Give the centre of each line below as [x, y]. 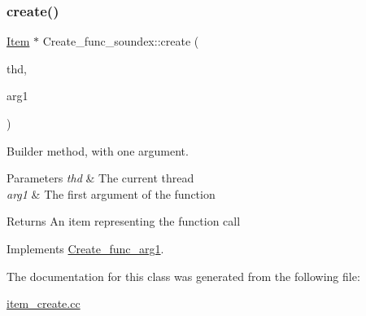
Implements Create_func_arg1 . [85, 248]
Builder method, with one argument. [98, 150]
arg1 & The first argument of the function [111, 193]
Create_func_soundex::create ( [121, 41]
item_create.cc [44, 303]
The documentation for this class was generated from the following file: [183, 276]
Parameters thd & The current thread [100, 178]
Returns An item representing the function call [124, 221]
